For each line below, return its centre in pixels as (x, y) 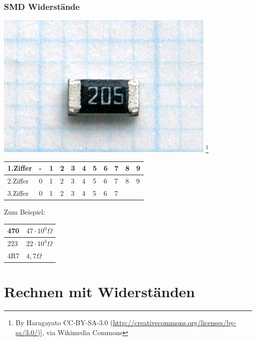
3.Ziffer (18, 193)
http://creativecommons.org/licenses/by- (175, 323)
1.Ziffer (20, 168)
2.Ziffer (18, 181)
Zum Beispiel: (25, 212)
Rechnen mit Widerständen (99, 292)
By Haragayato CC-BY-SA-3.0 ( (64, 323)
